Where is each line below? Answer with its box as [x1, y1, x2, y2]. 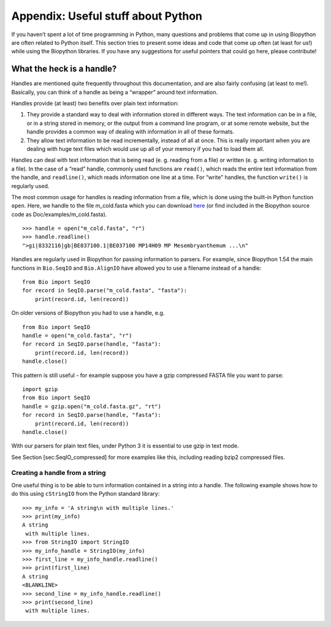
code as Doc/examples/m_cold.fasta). [11, 210, 107, 218]
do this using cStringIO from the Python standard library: [11, 490, 160, 498]
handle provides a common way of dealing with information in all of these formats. [26, 128, 235, 135]
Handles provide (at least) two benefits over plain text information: [11, 100, 179, 107]
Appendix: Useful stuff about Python [11, 9, 202, 23]
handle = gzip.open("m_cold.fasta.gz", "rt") [22, 403, 162, 410]
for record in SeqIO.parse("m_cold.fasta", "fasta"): [22, 287, 187, 294]
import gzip [22, 386, 58, 392]
